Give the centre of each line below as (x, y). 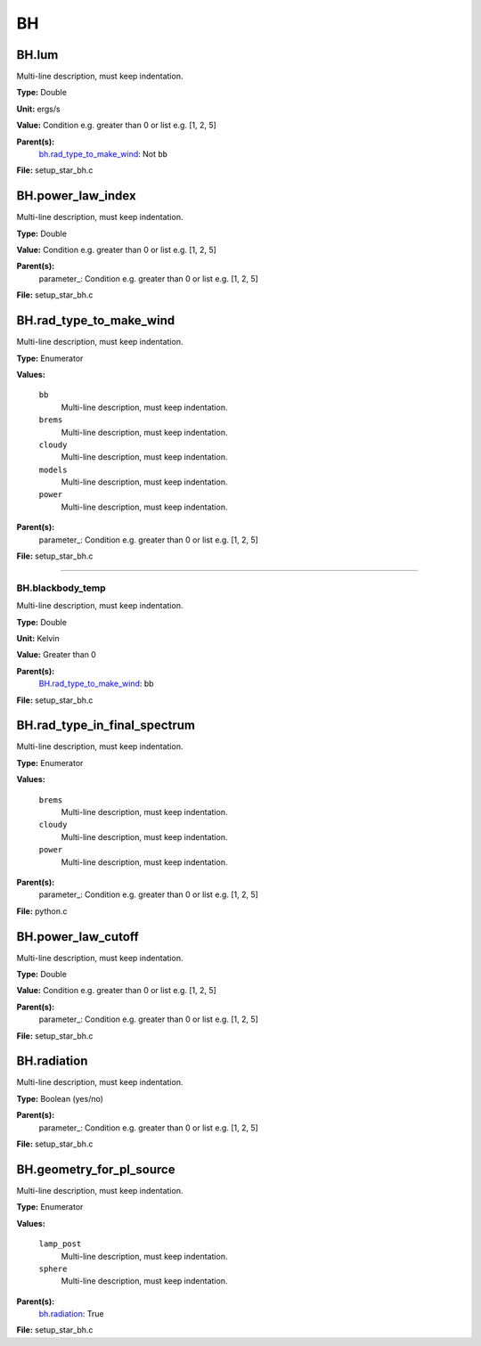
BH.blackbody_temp (61, 588)
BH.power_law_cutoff (78, 937)
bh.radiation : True (71, 1314)
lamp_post (60, 1244)
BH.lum (37, 55)
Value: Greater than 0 (57, 655)
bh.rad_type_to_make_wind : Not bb (103, 154)
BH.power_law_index (77, 196)
